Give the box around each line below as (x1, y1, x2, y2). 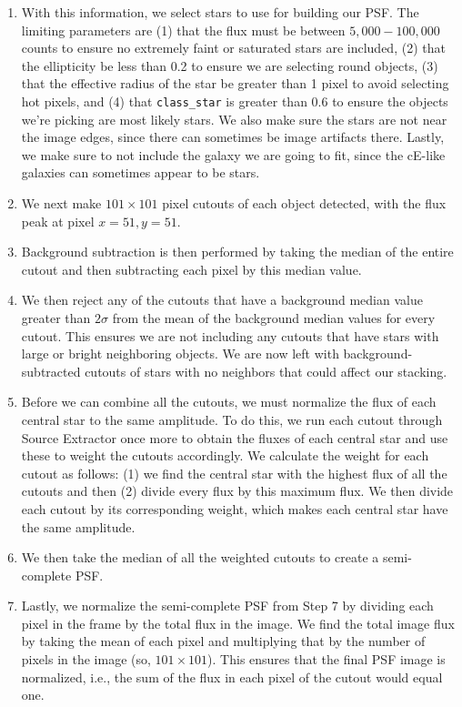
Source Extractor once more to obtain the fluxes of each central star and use (21, 428, 448, 447)
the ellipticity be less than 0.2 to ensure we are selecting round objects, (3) (21, 56, 438, 75)
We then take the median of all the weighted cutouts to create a (21, 548, 379, 567)
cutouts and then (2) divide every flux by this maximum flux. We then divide (21, 481, 454, 500)
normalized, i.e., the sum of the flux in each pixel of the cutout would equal (21, 667, 443, 686)
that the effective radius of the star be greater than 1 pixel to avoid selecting (21, 74, 449, 93)
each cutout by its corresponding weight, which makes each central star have (21, 499, 448, 518)
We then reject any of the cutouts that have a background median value (21, 290, 423, 309)
